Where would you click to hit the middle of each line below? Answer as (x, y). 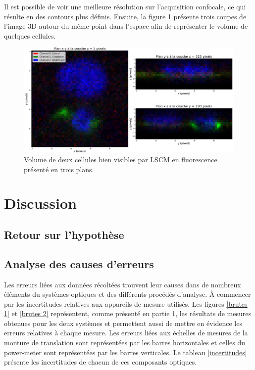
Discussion (40, 203)
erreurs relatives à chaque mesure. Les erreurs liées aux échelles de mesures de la (126, 333)
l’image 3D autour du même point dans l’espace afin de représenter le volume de (126, 26)
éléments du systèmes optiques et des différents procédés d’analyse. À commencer (127, 294)
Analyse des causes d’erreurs (79, 263)
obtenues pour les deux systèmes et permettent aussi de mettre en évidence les (123, 323)
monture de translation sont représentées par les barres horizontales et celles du (125, 343)
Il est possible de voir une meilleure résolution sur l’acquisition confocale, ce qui (125, 6)
